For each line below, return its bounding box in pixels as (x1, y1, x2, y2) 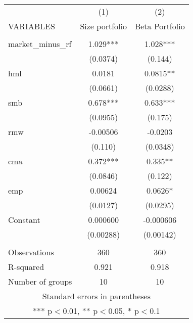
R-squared (8, 261, 44, 272)
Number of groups (8, 275, 72, 287)
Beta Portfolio (134, 20, 185, 32)
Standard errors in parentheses (42, 290, 151, 302)
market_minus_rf (8, 38, 72, 50)
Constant (8, 214, 40, 225)
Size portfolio (80, 20, 127, 32)
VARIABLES (8, 20, 55, 32)
